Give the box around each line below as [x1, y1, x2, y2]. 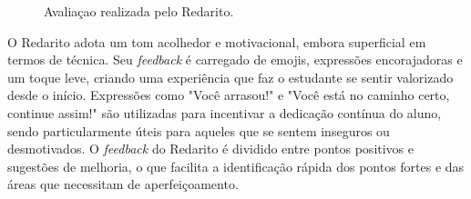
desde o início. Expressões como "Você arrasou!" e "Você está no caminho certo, [7, 85, 450, 104]
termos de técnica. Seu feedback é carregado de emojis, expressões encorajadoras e [7, 50, 463, 69]
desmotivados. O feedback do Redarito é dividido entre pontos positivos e [7, 139, 415, 158]
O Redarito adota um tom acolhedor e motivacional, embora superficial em [7, 32, 426, 51]
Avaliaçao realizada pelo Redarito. [44, 2, 234, 20]
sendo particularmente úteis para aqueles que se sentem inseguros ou [7, 121, 390, 140]
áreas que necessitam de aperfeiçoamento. [7, 174, 239, 194]
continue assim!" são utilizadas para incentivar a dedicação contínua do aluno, [7, 103, 442, 122]
